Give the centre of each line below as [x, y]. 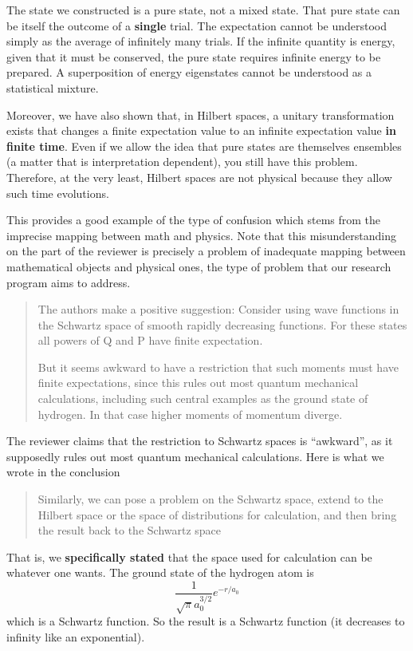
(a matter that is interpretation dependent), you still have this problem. [182, 162]
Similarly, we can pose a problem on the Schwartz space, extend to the [210, 499]
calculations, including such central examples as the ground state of [203, 398]
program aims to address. [69, 282]
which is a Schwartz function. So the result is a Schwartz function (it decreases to [206, 621]
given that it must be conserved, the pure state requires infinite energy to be [194, 56]
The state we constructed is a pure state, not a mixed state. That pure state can [203, 10]
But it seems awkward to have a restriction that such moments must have [218, 367]
